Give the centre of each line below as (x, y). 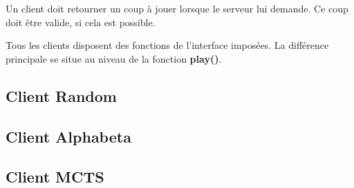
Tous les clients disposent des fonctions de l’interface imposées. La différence (167, 45)
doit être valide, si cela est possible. (81, 22)
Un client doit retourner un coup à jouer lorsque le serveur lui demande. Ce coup (177, 8)
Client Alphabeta (68, 136)
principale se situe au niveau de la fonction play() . (114, 58)
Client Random (61, 95)
